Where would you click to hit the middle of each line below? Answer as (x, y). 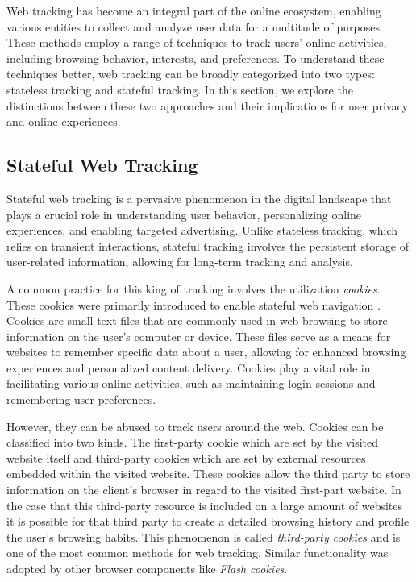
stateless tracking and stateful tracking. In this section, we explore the (180, 89)
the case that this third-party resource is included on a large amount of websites (205, 505)
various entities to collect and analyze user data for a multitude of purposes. (195, 26)
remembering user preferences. (81, 399)
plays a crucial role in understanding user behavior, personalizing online (184, 214)
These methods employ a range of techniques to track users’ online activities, (197, 42)
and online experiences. (64, 121)
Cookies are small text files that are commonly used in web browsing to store (197, 320)
